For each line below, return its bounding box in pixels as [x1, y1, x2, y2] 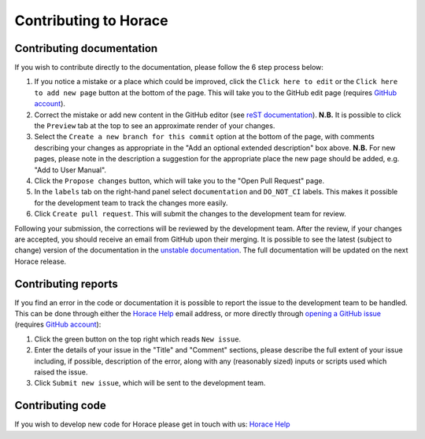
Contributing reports [14, 277, 118, 290]
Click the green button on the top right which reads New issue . [34, 334, 242, 344]
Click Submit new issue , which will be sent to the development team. [34, 378, 266, 388]
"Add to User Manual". [34, 165, 106, 175]
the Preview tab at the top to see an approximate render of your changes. [34, 121, 275, 131]
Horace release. [14, 256, 67, 266]
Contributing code [14, 399, 106, 412]
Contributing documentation [14, 42, 158, 55]
